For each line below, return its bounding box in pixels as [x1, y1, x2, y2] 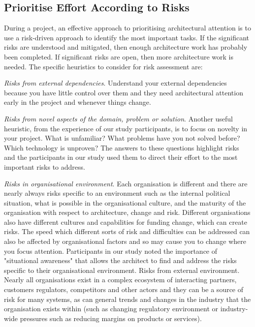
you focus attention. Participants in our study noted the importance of [4, 245, 218, 256]
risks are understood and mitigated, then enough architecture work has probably [4, 42, 248, 52]
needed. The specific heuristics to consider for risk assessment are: [4, 61, 203, 71]
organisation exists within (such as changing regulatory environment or [4, 303, 218, 314]
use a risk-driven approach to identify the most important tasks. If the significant [4, 32, 250, 42]
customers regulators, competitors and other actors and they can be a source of [4, 284, 244, 295]
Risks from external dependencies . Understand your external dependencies [4, 78, 227, 88]
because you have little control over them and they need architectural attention [4, 87, 243, 97]
